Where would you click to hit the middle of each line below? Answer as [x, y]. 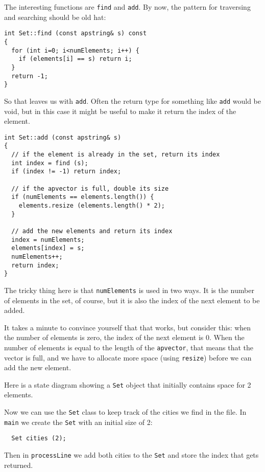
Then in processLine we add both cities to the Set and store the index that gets [131, 455]
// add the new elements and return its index [92, 231]
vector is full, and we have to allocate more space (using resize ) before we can [128, 357]
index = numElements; [48, 240]
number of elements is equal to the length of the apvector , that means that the [129, 347]
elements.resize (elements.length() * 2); [92, 205]
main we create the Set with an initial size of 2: [78, 422]
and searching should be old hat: [55, 17]
